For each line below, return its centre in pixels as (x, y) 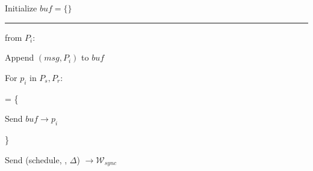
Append (20, 57)
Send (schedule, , (36, 159)
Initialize (21, 8)
